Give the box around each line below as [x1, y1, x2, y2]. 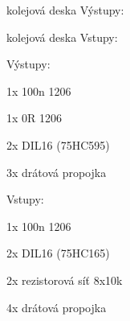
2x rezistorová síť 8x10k [6, 271, 123, 288]
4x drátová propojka [6, 298, 107, 315]
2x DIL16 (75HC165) [6, 245, 110, 261]
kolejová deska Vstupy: [6, 28, 118, 45]
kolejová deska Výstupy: [6, 2, 124, 18]
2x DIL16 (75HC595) [6, 136, 110, 153]
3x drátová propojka [6, 163, 107, 180]
